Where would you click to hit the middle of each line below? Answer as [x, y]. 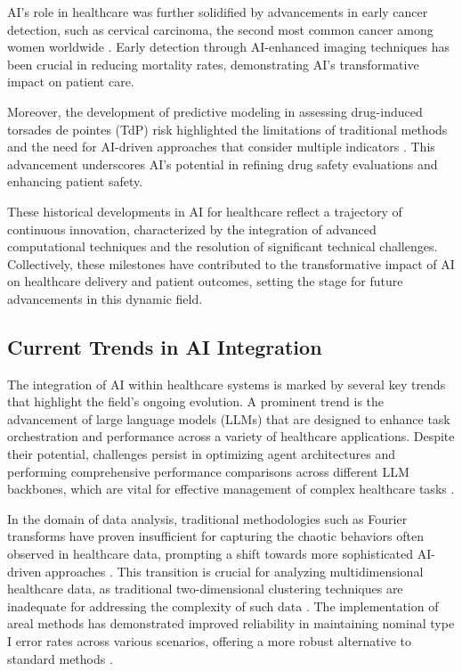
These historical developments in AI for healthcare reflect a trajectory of [205, 211]
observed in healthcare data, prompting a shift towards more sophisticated [210, 554]
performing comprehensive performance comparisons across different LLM [208, 471]
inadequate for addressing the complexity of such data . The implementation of [223, 606]
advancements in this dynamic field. [105, 298]
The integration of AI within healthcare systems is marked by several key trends [227, 384]
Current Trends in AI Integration [165, 346]
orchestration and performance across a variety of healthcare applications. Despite [231, 436]
